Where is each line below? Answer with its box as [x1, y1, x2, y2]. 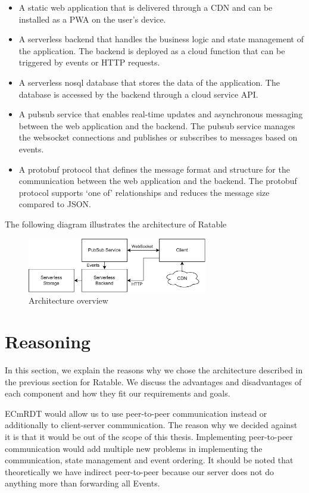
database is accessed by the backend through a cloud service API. [18, 88, 258, 100]
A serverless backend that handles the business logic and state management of [18, 33, 304, 45]
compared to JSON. [18, 198, 91, 210]
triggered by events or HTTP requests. [18, 56, 160, 68]
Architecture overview [29, 294, 108, 307]
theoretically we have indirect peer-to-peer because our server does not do [5, 465, 274, 478]
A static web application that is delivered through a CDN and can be [18, 1, 273, 13]
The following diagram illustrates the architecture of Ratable [5, 217, 227, 230]
